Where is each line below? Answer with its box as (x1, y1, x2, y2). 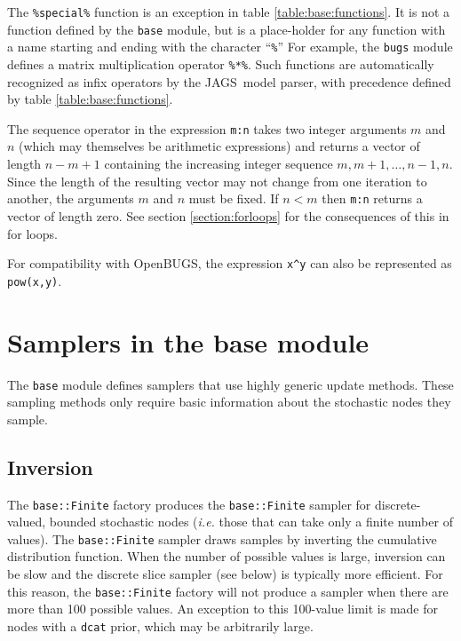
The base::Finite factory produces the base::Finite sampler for (7, 495, 371, 513)
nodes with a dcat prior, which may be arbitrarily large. (7, 616, 314, 635)
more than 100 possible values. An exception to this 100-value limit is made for (7, 599, 438, 618)
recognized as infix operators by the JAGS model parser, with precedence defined (7, 72, 451, 91)
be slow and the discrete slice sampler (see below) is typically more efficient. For (7, 565, 443, 583)
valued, (7, 512, 46, 531)
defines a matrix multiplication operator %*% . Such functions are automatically (7, 54, 434, 73)
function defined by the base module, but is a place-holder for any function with (7, 20, 446, 38)
